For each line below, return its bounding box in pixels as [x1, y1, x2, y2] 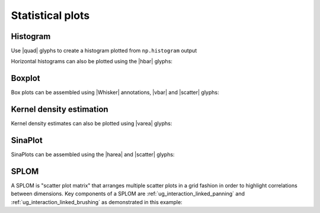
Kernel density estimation [11, 104, 109, 115]
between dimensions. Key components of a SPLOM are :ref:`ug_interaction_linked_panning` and [11, 190, 245, 198]
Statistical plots [11, 9, 90, 22]
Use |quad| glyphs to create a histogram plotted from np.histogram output [11, 47, 197, 54]
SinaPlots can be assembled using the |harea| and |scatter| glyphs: [11, 151, 175, 158]
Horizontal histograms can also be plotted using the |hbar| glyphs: [11, 58, 173, 65]
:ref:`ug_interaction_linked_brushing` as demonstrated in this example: [11, 198, 183, 205]
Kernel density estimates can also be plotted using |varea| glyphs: [11, 120, 172, 127]
